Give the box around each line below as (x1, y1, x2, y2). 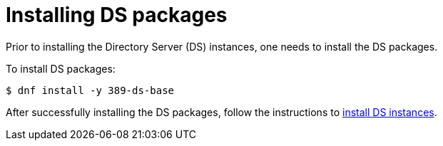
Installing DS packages (6, 3, 228, 27)
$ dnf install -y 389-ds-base (6, 84, 175, 96)
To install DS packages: (6, 62, 116, 75)
